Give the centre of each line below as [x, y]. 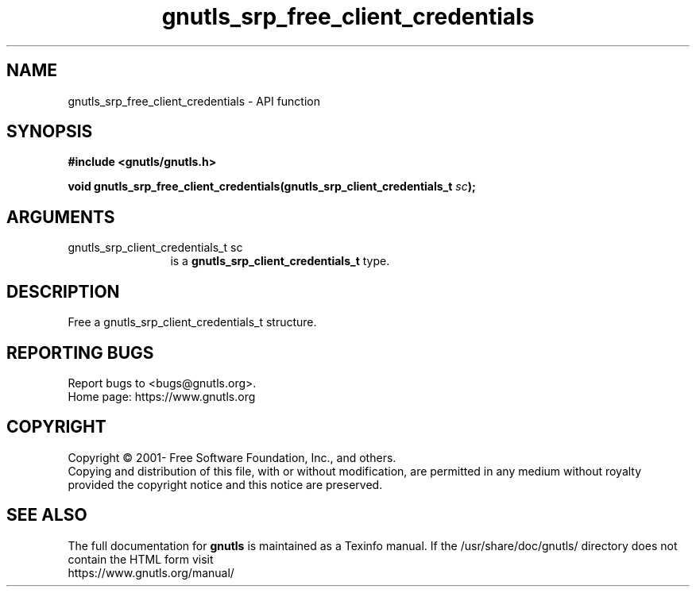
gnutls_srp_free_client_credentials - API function [194, 101]
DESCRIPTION [63, 291]
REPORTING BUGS [80, 352]
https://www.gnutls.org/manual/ [151, 572]
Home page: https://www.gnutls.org [162, 396]
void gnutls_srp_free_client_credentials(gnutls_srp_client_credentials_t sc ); [272, 187]
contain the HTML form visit [141, 559]
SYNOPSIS [50, 132]
